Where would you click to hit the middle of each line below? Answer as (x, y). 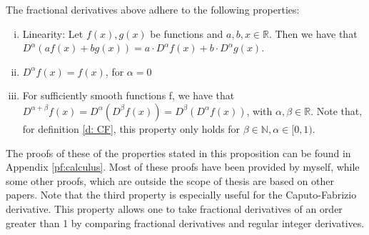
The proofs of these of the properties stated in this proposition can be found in (178, 152)
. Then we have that (313, 33)
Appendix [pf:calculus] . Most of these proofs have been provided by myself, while (183, 167)
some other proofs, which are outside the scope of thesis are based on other (170, 180)
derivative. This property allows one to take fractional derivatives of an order (174, 208)
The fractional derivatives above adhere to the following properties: (153, 9)
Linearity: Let (53, 33)
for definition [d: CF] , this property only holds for (131, 128)
